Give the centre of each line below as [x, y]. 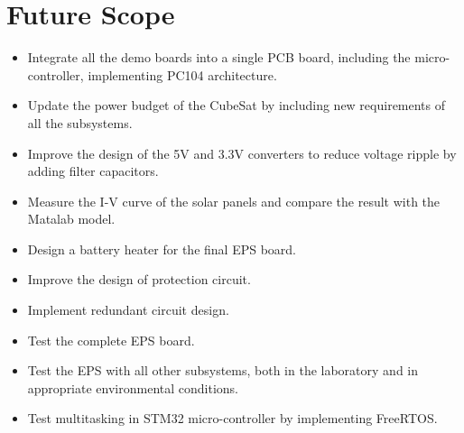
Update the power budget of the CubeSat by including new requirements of [237, 105]
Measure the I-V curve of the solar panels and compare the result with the [234, 201]
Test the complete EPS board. [111, 340]
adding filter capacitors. [93, 171]
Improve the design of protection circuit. [139, 279]
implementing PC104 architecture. [182, 74]
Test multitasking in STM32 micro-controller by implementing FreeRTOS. [232, 418]
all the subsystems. [80, 122]
